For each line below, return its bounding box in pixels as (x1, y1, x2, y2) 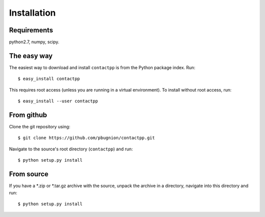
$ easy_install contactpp (18, 76, 80, 82)
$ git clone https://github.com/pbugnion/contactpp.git (18, 135, 155, 141)
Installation (9, 7, 56, 18)
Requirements (9, 26, 53, 34)
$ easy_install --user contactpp (18, 98, 98, 104)
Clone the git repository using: (9, 124, 71, 130)
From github (9, 111, 48, 119)
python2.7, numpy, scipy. (9, 39, 60, 45)
